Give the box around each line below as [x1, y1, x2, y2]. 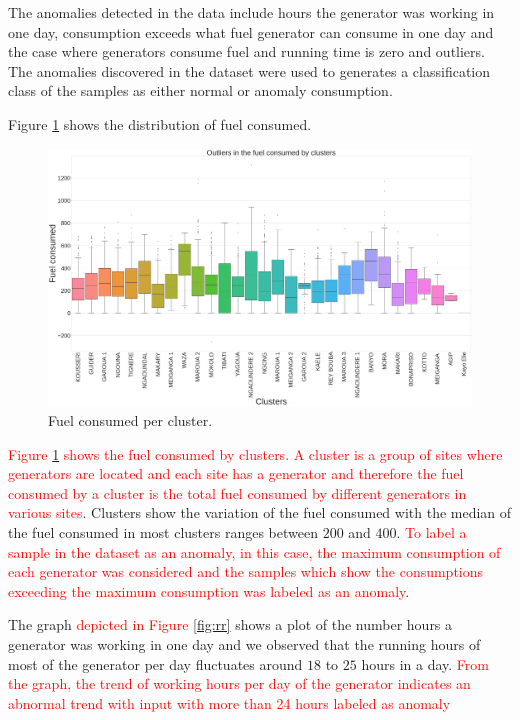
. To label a [396, 522, 467, 543]
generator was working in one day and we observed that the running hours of [8, 634, 481, 655]
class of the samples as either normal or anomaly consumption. [8, 80, 393, 101]
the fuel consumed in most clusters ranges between [8, 522, 318, 543]
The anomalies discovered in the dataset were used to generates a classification [8, 60, 491, 81]
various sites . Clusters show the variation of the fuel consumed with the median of [8, 502, 512, 523]
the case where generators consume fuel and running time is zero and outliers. [8, 41, 485, 62]
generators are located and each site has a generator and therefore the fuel [8, 463, 464, 484]
